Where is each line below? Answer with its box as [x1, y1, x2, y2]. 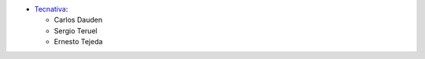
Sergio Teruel [54, 26, 98, 35]
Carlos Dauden [54, 16, 102, 25]
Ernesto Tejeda [54, 37, 103, 47]
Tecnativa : [34, 5, 68, 13]
